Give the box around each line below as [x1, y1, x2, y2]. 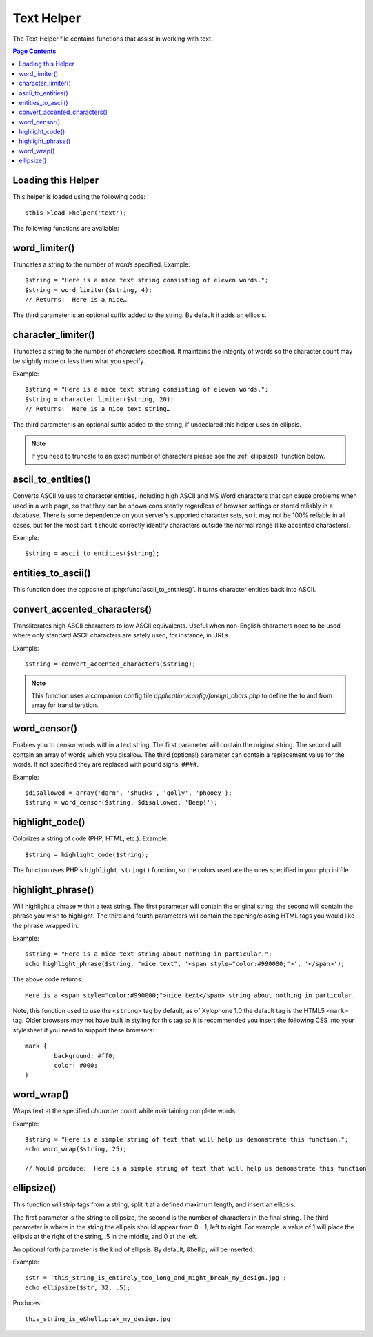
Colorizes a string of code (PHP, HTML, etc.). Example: [12, 834, 169, 843]
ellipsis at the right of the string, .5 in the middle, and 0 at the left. [12, 1233, 199, 1241]
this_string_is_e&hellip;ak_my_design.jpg [25, 1315, 171, 1322]
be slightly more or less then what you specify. [12, 356, 145, 365]
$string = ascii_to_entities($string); [25, 550, 160, 557]
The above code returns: [12, 975, 83, 983]
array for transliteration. [31, 701, 99, 709]
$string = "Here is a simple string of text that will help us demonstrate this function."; [25, 1136, 349, 1144]
